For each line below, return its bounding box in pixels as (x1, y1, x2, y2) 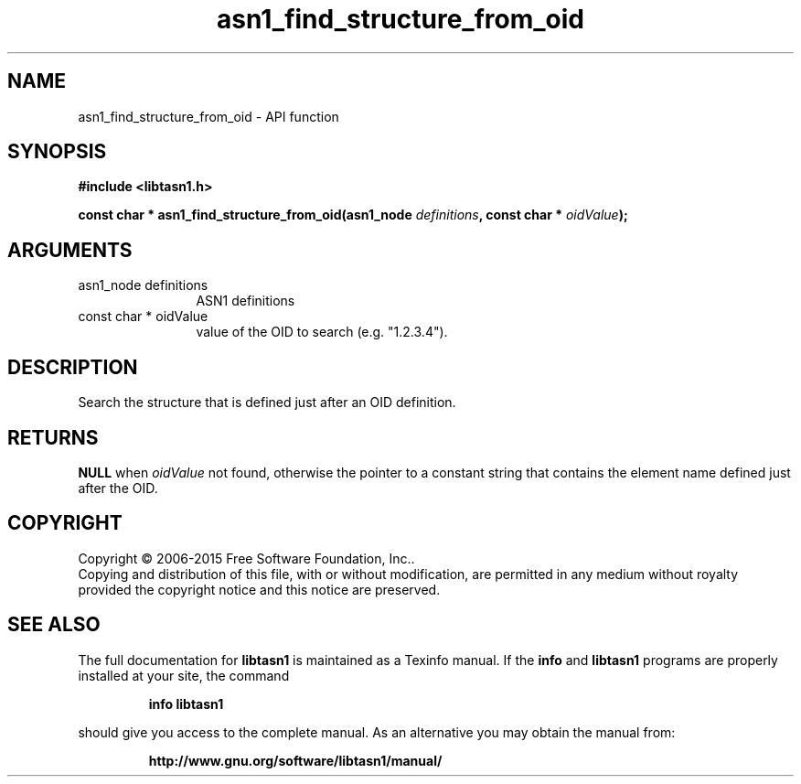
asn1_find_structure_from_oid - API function (78, 108, 339, 124)
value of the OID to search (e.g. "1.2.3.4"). (196, 324, 448, 340)
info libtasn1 (148, 695, 224, 712)
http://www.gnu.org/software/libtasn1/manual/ (148, 752, 443, 768)
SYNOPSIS (7, 140, 107, 164)
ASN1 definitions (196, 293, 295, 309)
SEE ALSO (7, 613, 101, 637)
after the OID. (78, 479, 158, 496)
